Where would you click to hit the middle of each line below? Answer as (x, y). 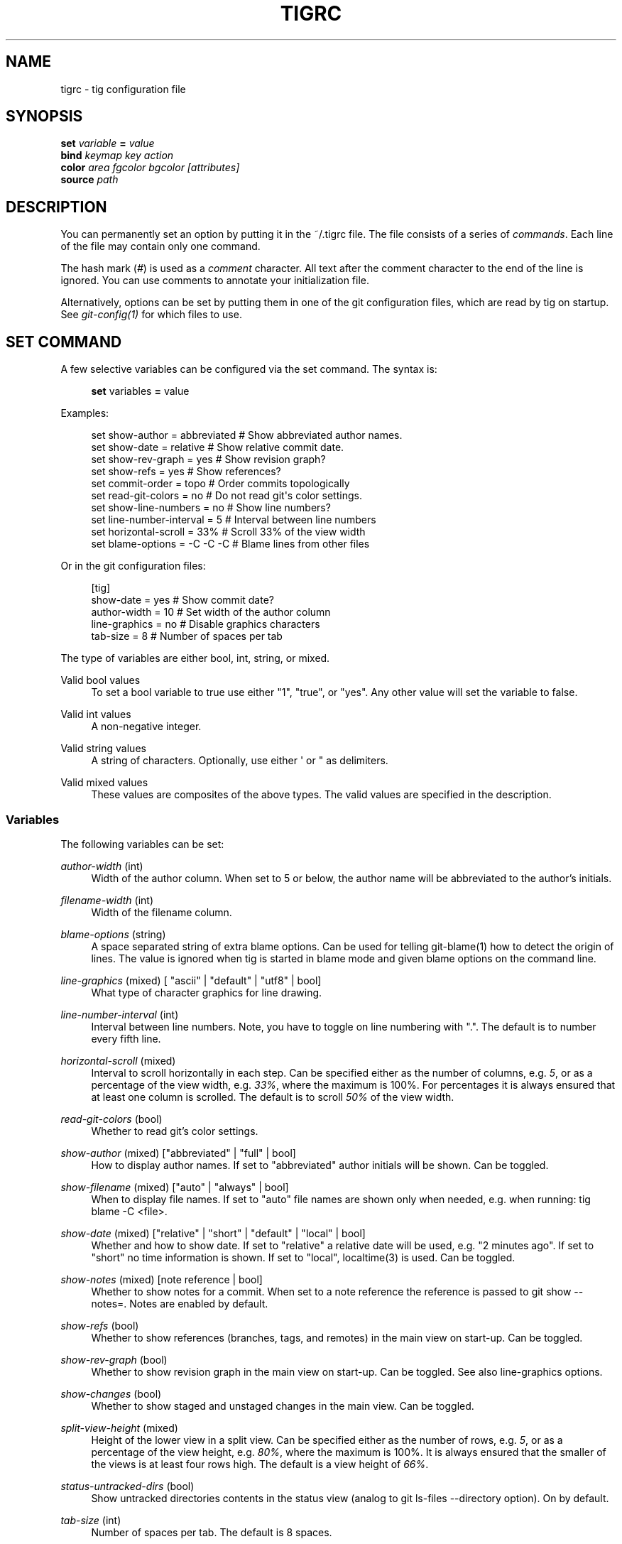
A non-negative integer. (146, 727)
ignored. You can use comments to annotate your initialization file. (215, 281)
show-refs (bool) (100, 1325)
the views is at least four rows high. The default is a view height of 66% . (260, 1464)
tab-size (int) (91, 1520)
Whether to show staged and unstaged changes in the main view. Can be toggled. (283, 1406)
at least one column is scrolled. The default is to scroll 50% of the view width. (273, 1097)
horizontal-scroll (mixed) (118, 1060)
